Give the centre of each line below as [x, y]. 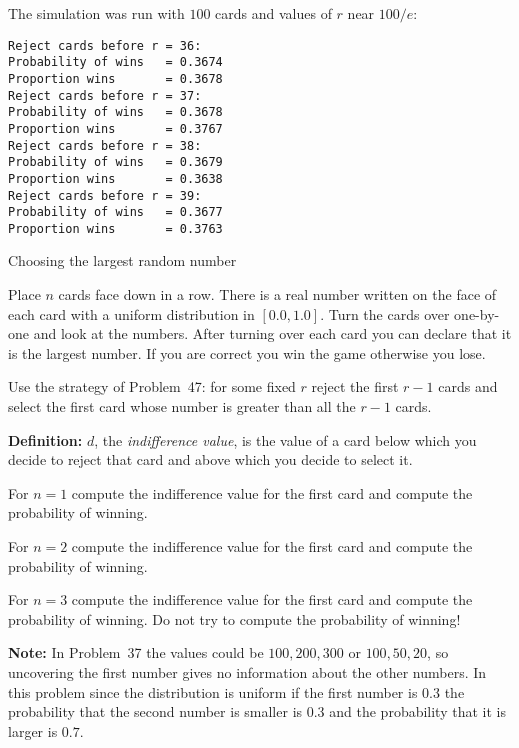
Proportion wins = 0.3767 [115, 128]
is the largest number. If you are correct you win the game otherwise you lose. [247, 352]
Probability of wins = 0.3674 [115, 62]
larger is [33, 730]
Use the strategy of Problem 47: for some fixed [152, 386]
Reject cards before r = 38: [105, 145]
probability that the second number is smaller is [155, 711]
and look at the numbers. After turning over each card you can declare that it [272, 333]
